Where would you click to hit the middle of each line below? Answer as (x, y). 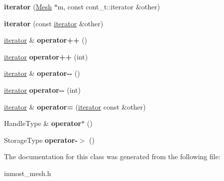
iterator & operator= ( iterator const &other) (75, 106)
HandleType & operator (43, 123)
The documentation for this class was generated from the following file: (112, 156)
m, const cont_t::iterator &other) (109, 6)
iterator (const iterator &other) (54, 23)
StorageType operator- (41, 140)
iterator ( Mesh (28, 6)
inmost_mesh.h (28, 173)
